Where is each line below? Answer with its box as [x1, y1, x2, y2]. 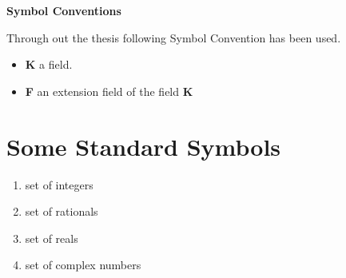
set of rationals [25, 203, 98, 220]
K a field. [25, 56, 73, 73]
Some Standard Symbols [6, 129, 281, 162]
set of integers [25, 176, 93, 193]
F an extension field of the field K [25, 82, 193, 99]
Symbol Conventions [6, 2, 121, 18]
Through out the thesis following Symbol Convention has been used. [6, 29, 341, 46]
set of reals [25, 229, 78, 246]
